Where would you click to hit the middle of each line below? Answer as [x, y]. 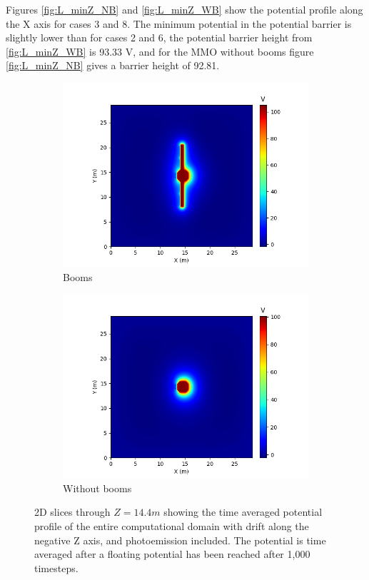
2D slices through [72, 512]
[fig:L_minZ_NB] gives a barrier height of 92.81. [113, 65]
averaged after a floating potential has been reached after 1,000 [172, 554]
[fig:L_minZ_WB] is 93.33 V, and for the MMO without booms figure [160, 51]
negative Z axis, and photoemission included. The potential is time [180, 540]
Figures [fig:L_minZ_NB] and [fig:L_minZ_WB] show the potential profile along [184, 9]
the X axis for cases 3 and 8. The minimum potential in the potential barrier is [179, 23]
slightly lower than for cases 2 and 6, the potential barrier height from [159, 37]
